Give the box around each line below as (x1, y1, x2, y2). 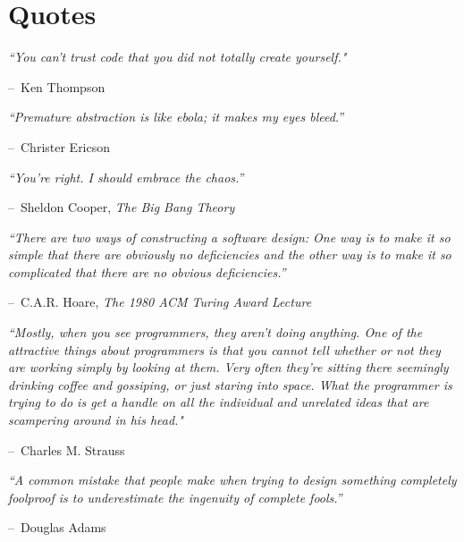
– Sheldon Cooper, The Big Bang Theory (8, 198, 235, 216)
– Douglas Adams (8, 518, 106, 537)
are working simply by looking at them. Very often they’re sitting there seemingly (8, 358, 449, 377)
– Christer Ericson (8, 137, 111, 156)
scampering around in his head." (8, 411, 183, 429)
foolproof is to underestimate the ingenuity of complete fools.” (8, 487, 342, 506)
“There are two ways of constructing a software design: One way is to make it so (8, 227, 451, 246)
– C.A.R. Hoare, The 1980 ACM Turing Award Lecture (8, 292, 312, 311)
